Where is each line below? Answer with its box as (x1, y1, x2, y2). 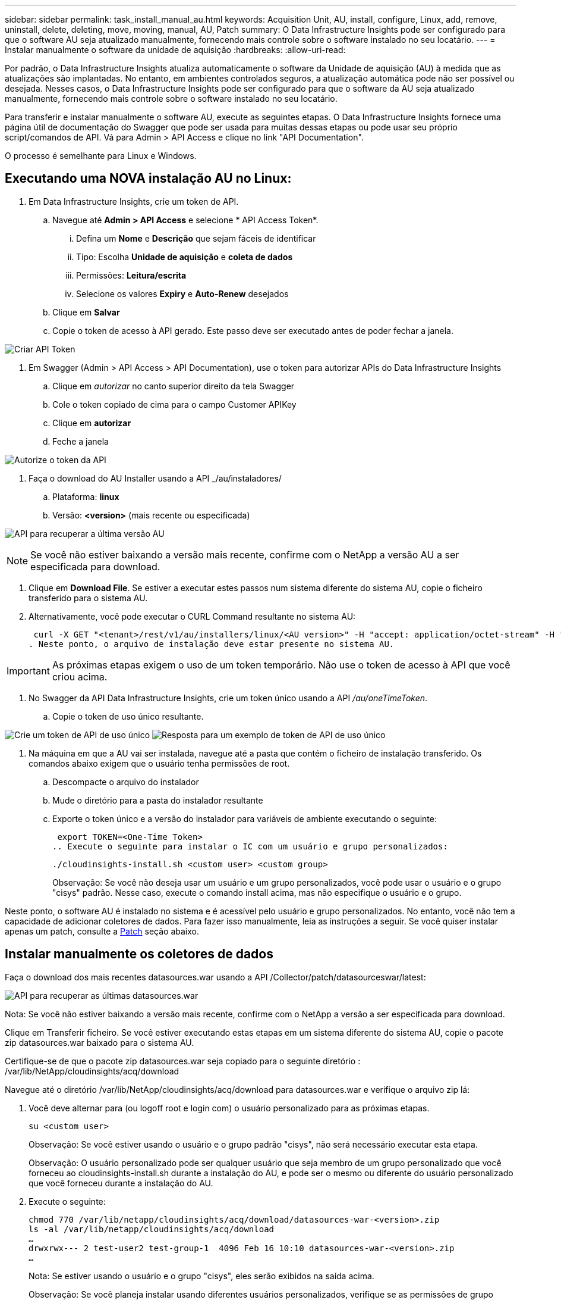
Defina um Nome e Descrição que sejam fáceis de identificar (76, 233, 316, 243)
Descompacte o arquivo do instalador (52, 776, 199, 787)
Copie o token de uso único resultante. (52, 711, 204, 721)
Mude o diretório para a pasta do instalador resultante (52, 795, 263, 805)
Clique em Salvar (52, 307, 120, 317)
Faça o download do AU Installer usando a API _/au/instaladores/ (29, 473, 282, 483)
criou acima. (52, 670, 108, 683)
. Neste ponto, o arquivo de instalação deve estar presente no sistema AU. (29, 639, 395, 649)
